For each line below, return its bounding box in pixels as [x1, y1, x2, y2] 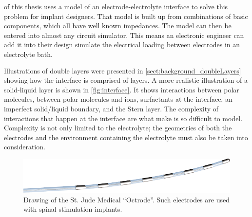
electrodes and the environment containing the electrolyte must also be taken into [4, 132, 248, 142]
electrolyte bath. [4, 49, 53, 59]
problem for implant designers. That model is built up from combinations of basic [4, 11, 248, 21]
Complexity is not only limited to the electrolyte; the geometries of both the [4, 123, 232, 133]
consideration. [4, 142, 45, 152]
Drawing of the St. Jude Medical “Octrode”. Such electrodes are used [23, 194, 230, 204]
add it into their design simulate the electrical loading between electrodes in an [4, 39, 240, 50]
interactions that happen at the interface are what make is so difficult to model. [4, 113, 243, 123]
